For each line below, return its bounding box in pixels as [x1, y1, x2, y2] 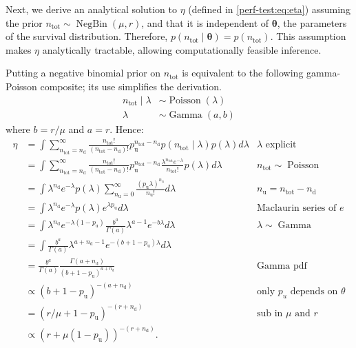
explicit [265, 140, 297, 150]
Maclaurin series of [256, 203, 337, 213]
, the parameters [277, 15, 347, 30]
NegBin [76, 19, 107, 29]
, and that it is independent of [141, 15, 269, 30]
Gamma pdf [256, 260, 307, 271]
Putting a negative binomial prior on [6, 65, 161, 80]
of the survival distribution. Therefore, [6, 29, 168, 43]
